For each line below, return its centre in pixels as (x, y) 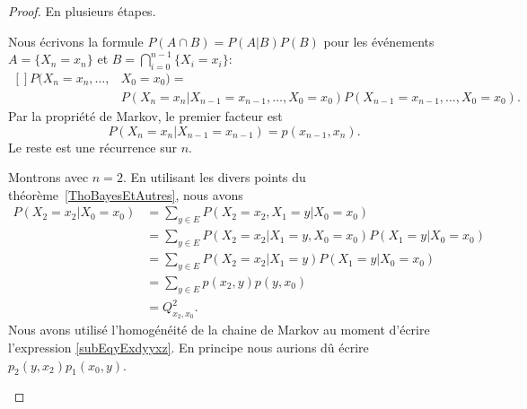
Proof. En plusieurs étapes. (82, 11)
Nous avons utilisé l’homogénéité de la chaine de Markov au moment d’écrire (219, 330)
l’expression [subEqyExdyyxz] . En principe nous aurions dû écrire (189, 348)
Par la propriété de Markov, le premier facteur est (145, 116)
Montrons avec (48, 177)
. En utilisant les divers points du (214, 177)
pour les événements (379, 41)
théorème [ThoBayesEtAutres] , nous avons (126, 194)
